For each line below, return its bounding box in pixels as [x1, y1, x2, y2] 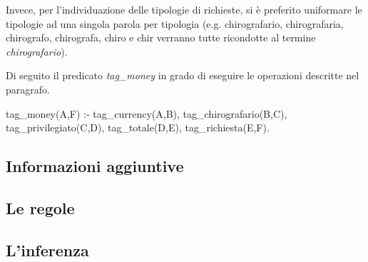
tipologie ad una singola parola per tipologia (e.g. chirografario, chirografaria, [6, 16, 344, 31]
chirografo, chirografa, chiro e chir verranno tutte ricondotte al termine [6, 30, 316, 45]
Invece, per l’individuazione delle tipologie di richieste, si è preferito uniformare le [6, 2, 362, 16]
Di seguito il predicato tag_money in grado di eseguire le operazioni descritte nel [6, 68, 359, 83]
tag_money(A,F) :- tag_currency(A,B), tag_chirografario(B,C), [6, 106, 287, 121]
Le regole [6, 196, 75, 218]
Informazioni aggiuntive [6, 155, 184, 177]
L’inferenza [6, 238, 89, 261]
